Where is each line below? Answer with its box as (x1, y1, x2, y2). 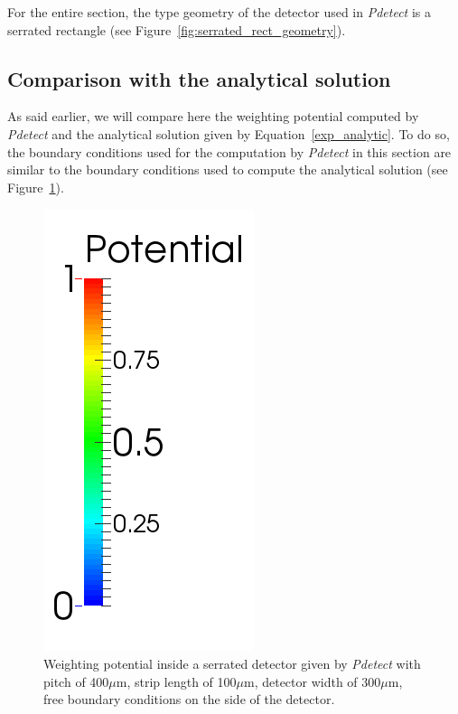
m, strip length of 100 (116, 672, 237, 691)
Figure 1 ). (7, 177, 64, 196)
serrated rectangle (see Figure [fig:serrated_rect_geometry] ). (7, 20, 346, 39)
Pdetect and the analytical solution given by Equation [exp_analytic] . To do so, (7, 124, 450, 143)
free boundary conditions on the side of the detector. (43, 690, 335, 709)
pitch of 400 (43, 672, 109, 691)
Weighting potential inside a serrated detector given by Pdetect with (43, 653, 421, 672)
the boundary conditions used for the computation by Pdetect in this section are (7, 142, 452, 161)
